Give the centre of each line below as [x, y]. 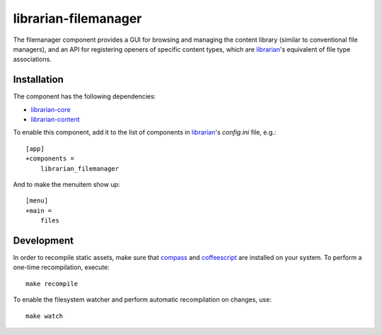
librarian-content [55, 120]
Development [44, 240]
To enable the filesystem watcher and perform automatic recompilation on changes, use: [142, 300]
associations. [33, 59]
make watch [45, 316]
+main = [39, 210]
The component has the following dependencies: [85, 96]
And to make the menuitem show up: [66, 184]
